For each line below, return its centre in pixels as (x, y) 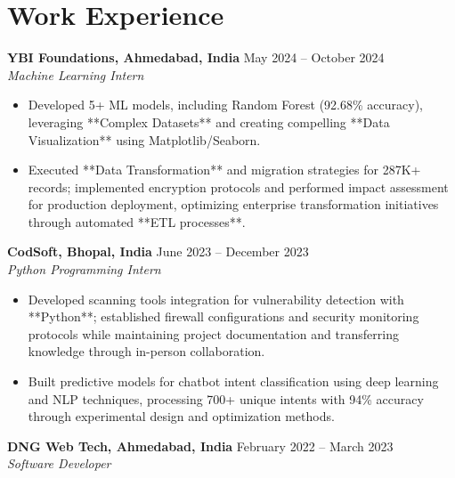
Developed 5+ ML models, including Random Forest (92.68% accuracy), (225, 105)
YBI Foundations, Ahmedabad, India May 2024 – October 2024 (196, 57)
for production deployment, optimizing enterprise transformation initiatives (233, 204)
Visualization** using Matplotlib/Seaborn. (144, 139)
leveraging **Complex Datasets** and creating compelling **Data (209, 122)
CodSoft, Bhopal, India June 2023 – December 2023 (158, 251)
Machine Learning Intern (76, 74)
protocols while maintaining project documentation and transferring (213, 333)
